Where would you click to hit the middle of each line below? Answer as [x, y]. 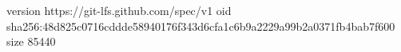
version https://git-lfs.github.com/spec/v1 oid [119, 10]
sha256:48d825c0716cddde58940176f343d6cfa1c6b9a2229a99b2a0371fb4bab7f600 [201, 26]
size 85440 [31, 41]
